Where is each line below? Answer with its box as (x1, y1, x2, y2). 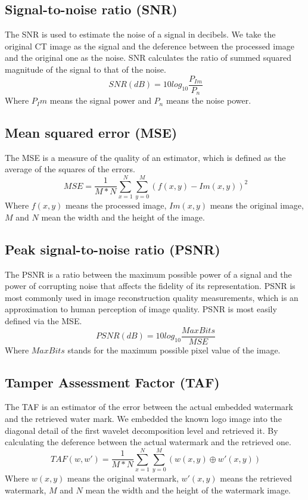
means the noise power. (166, 94, 251, 107)
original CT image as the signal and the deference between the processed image (5, 39, 295, 52)
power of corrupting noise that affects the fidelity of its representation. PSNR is (5, 279, 295, 292)
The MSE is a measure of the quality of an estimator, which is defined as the (5, 151, 286, 163)
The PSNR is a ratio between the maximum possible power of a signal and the (5, 268, 292, 280)
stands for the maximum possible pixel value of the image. (67, 343, 281, 356)
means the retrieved (220, 471, 292, 484)
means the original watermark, (67, 471, 179, 484)
